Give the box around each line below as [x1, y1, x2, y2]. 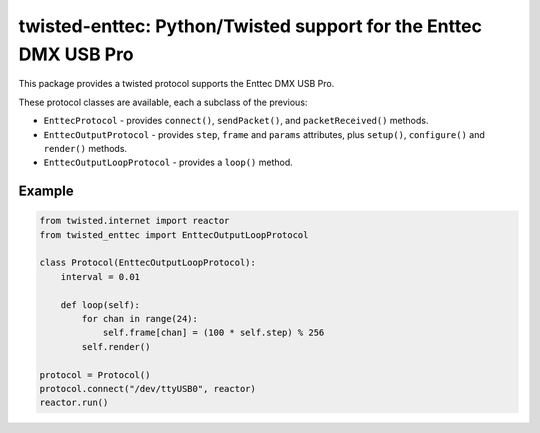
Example [18, 183, 74, 200]
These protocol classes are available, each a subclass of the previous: [18, 96, 308, 108]
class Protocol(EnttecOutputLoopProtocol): [39, 257, 257, 269]
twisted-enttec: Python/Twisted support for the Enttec [18, 15, 482, 37]
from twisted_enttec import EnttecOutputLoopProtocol [39, 229, 309, 240]
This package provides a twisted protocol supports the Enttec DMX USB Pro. [18, 78, 335, 90]
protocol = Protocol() [39, 369, 151, 380]
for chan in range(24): [81, 313, 199, 325]
